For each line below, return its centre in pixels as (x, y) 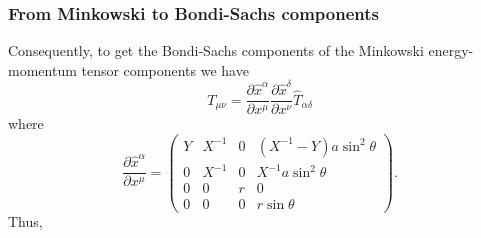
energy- (451, 50)
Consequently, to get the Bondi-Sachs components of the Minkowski (216, 50)
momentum (42, 69)
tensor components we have (165, 69)
